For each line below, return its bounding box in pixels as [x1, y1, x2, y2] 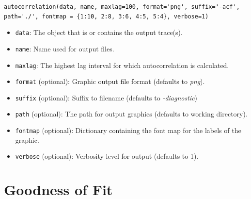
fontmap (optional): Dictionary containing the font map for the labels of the [15, 125, 241, 135]
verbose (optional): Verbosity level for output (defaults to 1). [15, 151, 199, 161]
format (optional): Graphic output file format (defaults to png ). [15, 76, 205, 86]
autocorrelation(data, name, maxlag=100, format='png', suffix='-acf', [4, 3, 240, 10]
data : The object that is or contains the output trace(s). [15, 27, 183, 37]
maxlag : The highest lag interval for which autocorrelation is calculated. [15, 60, 229, 70]
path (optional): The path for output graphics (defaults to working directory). [15, 109, 248, 119]
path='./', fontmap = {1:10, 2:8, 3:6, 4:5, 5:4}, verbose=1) [4, 13, 209, 20]
